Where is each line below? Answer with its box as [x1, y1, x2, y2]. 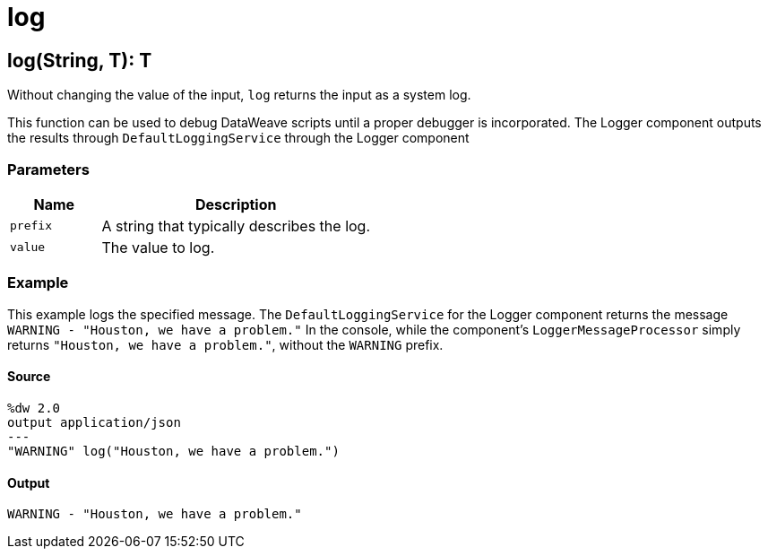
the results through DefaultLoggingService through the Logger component [7, 130, 470, 146]
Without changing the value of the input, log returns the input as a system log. [7, 87, 471, 103]
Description [195, 195, 277, 213]
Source [7, 369, 51, 385]
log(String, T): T [7, 48, 152, 72]
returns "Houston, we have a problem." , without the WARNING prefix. [7, 336, 444, 352]
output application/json [7, 414, 181, 430]
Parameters [7, 160, 90, 178]
